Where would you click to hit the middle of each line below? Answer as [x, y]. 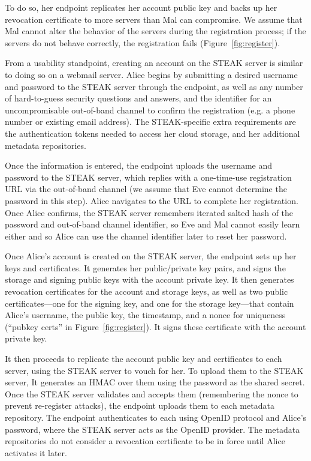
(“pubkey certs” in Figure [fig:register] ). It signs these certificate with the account [155, 326]
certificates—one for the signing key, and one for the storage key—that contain [150, 303]
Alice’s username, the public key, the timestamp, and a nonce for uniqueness [145, 315]
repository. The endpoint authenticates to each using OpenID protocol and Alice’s [156, 417]
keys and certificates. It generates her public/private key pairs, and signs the [145, 267]
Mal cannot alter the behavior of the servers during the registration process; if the [155, 31]
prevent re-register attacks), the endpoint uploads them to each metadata [140, 405]
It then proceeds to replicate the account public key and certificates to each [144, 359]
